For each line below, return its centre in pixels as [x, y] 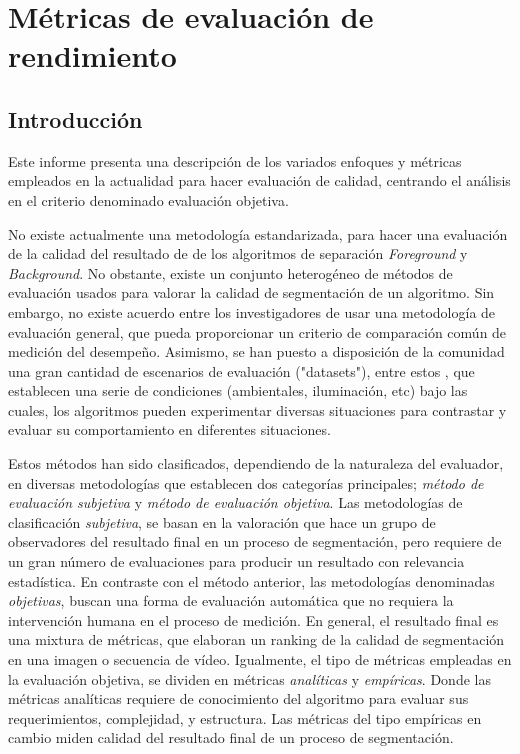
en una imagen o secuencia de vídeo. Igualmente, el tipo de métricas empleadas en [260, 659]
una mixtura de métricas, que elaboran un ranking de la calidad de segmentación [256, 639]
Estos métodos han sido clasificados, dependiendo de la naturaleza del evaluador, [256, 463]
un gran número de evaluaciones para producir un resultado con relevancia [236, 561]
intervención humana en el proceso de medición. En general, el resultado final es [253, 619]
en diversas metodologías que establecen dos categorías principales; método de [246, 482]
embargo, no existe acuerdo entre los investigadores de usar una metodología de [252, 311]
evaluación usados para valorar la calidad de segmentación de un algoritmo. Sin [251, 292]
